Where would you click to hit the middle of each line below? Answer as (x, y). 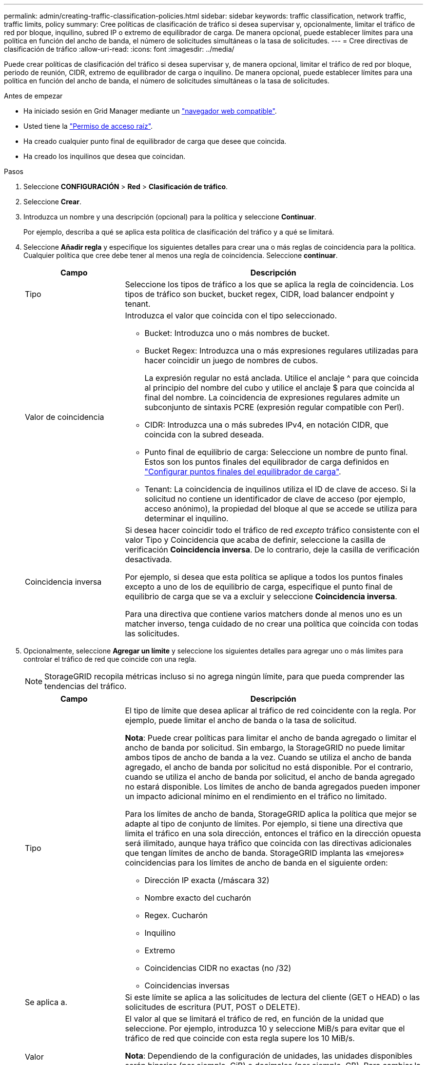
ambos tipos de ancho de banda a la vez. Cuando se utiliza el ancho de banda (268, 757)
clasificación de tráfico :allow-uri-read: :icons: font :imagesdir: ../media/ (119, 49)
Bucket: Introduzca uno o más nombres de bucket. (237, 333)
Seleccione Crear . (52, 202)
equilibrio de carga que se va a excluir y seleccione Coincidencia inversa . (261, 596)
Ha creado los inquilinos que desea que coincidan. (105, 156)
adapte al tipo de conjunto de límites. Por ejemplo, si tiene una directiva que (264, 824)
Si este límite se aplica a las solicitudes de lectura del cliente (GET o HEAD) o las (272, 997)
